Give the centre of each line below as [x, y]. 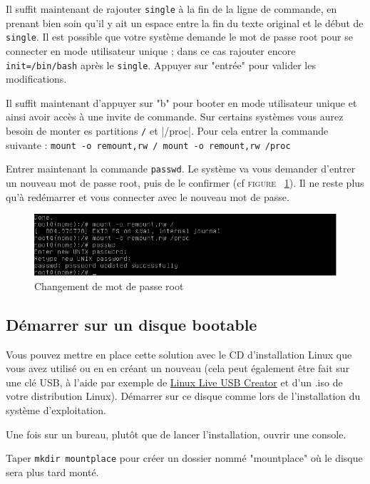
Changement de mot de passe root [109, 285]
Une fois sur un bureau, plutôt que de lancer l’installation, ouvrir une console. [176, 434]
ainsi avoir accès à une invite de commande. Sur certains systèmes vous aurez [175, 117]
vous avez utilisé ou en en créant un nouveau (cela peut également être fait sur [178, 368]
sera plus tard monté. [52, 472]
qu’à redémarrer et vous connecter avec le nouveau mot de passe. [148, 196]
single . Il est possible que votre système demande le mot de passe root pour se [179, 37]
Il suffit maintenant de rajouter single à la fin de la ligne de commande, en [171, 9]
